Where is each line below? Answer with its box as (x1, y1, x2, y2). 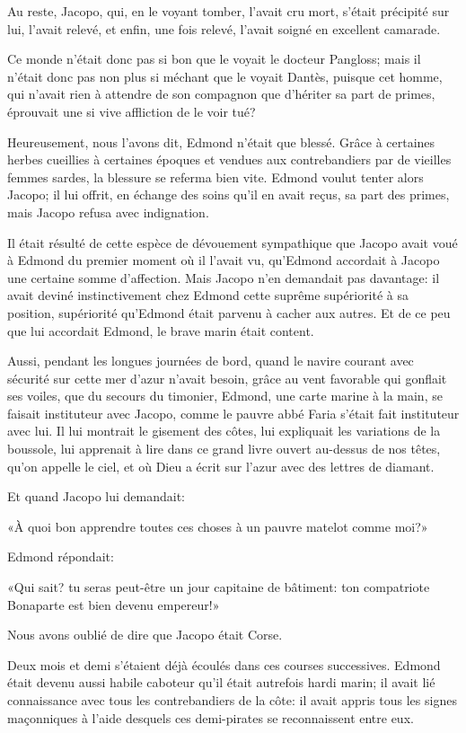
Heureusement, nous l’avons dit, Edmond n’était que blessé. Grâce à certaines (7, 132, 435, 151)
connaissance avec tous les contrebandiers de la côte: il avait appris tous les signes (7, 691, 457, 709)
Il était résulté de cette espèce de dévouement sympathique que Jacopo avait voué (7, 233, 458, 252)
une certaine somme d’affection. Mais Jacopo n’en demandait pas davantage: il (7, 268, 440, 287)
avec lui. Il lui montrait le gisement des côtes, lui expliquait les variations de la (7, 421, 441, 440)
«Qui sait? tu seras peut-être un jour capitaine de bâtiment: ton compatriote (7, 578, 430, 596)
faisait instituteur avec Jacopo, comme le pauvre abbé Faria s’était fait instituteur (7, 403, 460, 422)
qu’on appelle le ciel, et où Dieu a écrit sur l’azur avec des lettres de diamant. (7, 456, 435, 475)
